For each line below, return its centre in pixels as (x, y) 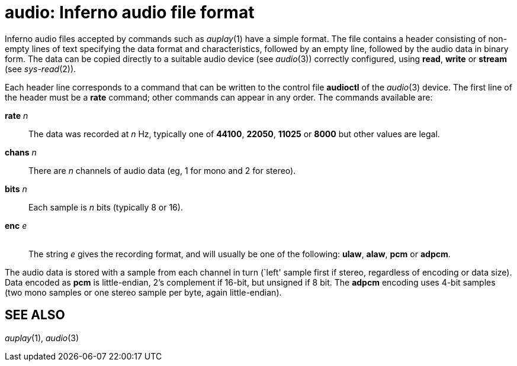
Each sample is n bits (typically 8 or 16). (106, 207)
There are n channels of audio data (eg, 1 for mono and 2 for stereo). (162, 170)
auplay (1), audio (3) (42, 338)
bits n (16, 189)
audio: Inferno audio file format (130, 12)
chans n (21, 152)
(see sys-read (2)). (41, 69)
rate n (17, 115)
